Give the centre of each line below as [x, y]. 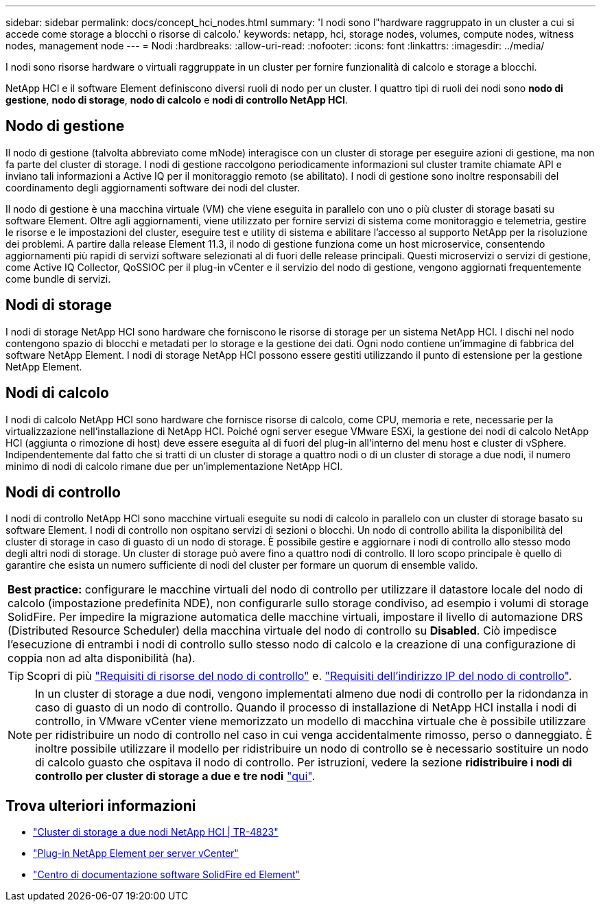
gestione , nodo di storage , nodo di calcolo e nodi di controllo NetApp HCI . [177, 100]
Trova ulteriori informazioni [101, 805]
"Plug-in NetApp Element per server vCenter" [136, 853]
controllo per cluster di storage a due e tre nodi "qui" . [175, 776]
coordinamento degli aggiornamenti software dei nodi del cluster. [153, 187]
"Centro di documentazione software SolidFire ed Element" [167, 875]
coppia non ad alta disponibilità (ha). [102, 658]
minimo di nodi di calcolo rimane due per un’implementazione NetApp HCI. [174, 466]
